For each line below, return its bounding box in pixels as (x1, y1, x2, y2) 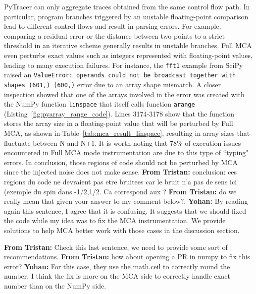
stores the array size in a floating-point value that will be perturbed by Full (4, 118, 233, 128)
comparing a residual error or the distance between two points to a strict (4, 30, 225, 41)
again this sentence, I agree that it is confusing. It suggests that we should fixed (4, 205, 247, 216)
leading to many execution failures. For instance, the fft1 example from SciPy (4, 59, 243, 70)
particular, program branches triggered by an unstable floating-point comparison (4, 11, 249, 21)
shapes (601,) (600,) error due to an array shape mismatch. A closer (4, 79, 221, 89)
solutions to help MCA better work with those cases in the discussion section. (4, 225, 240, 235)
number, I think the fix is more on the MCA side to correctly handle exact (4, 271, 230, 281)
